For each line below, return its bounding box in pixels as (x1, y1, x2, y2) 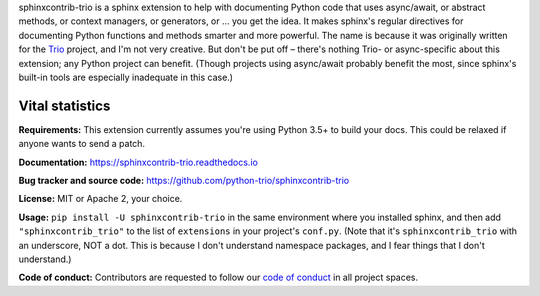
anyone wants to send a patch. (18, 138, 145, 150)
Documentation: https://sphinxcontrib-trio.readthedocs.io (18, 156, 259, 168)
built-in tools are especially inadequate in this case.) (18, 71, 234, 83)
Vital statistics (18, 97, 111, 114)
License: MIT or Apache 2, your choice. (18, 193, 183, 205)
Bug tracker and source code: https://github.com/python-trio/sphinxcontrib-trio (18, 175, 350, 187)
